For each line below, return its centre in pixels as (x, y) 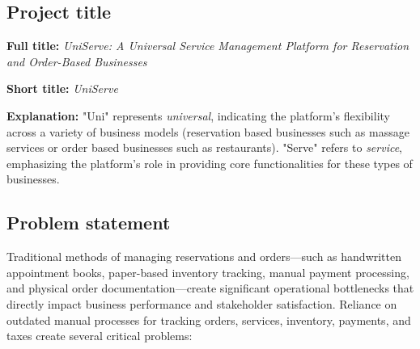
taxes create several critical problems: (100, 336)
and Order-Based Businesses (77, 61)
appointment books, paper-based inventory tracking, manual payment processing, (208, 272)
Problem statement (89, 223)
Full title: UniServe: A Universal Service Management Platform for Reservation (208, 46)
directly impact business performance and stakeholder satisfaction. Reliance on (202, 303)
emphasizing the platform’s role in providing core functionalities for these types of (210, 163)
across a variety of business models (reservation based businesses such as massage (208, 131)
